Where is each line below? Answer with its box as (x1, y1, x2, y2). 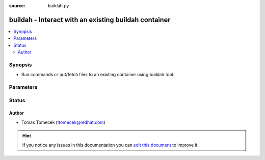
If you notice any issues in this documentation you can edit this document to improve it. (22, 142, 199, 148)
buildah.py (48, 3, 69, 8)
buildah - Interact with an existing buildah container (9, 15, 171, 24)
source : (9, 3, 26, 8)
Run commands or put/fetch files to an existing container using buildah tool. (21, 72, 175, 78)
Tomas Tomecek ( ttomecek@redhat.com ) (21, 119, 106, 125)
